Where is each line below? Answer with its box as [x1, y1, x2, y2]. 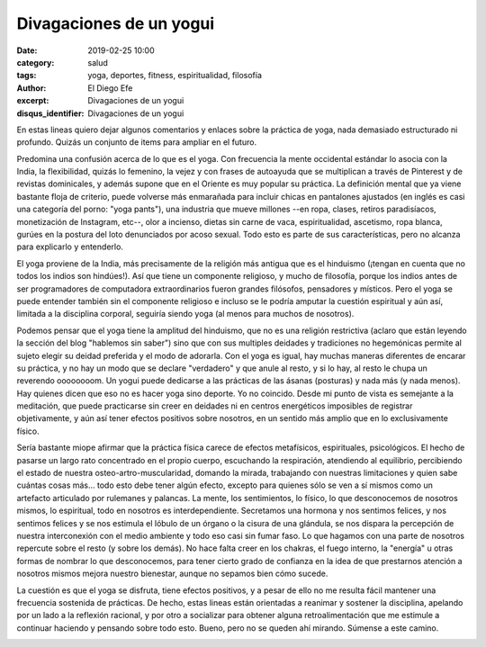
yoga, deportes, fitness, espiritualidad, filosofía [87, 70, 263, 81]
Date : [16, 45, 38, 56]
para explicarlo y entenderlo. [16, 241, 123, 252]
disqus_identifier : [16, 108, 85, 119]
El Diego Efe [87, 82, 133, 94]
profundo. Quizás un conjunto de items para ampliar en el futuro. [16, 137, 256, 148]
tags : [16, 70, 37, 81]
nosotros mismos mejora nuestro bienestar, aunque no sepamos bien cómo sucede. [16, 568, 328, 580]
